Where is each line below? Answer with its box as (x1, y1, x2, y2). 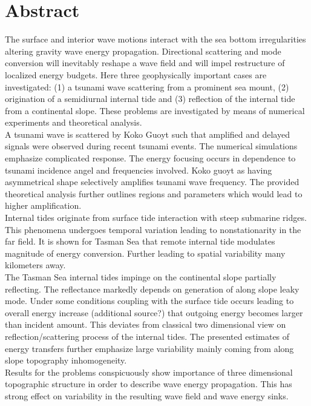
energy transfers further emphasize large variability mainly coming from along (5, 342, 294, 354)
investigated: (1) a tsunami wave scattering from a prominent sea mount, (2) (5, 80, 289, 93)
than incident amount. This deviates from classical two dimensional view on (5, 318, 286, 331)
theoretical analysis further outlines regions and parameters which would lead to (5, 187, 303, 200)
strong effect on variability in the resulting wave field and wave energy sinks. (5, 389, 289, 402)
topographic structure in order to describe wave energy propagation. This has (5, 377, 292, 390)
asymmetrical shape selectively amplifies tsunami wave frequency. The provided (5, 175, 300, 188)
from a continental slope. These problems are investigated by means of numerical (5, 104, 305, 117)
